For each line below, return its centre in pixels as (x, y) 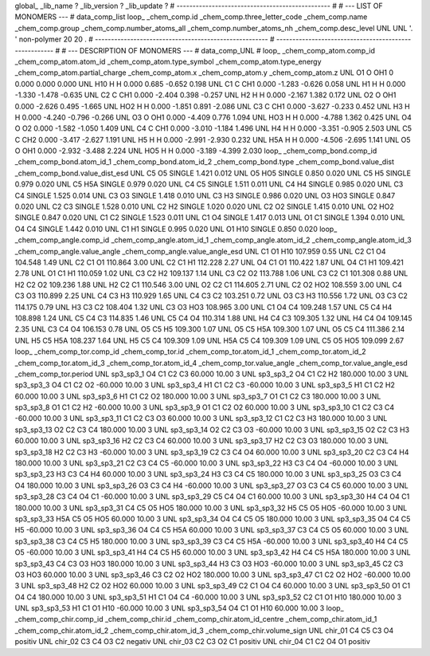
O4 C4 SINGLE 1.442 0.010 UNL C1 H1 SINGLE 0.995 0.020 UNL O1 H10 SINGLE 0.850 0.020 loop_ (176, 229)
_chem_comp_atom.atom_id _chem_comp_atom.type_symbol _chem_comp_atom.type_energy (168, 61)
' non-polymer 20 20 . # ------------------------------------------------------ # (145, 39)
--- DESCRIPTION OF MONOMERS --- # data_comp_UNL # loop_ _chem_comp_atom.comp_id (222, 50)
